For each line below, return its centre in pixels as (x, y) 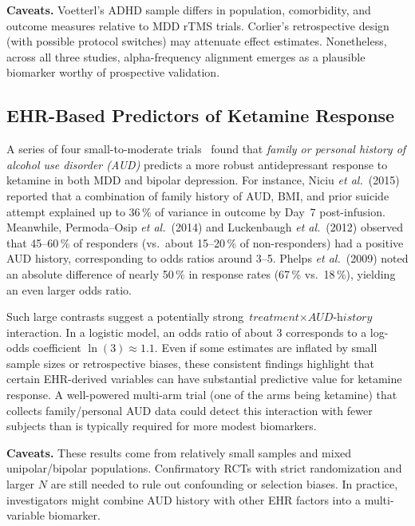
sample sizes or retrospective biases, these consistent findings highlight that (190, 363)
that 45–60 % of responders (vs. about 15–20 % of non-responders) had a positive (205, 242)
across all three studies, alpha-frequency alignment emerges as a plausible (186, 56)
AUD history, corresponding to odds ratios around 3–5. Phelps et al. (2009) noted (207, 258)
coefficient (57, 348)
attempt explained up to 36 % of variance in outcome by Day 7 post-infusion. (196, 211)
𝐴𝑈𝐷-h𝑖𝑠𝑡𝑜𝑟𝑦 (340, 318)
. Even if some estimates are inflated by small (266, 348)
